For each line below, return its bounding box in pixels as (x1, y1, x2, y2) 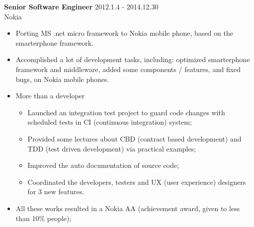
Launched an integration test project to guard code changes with (27, 107, 225, 117)
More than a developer (15, 90, 85, 101)
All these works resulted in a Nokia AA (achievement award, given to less (15, 203, 240, 213)
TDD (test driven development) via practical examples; (27, 143, 196, 153)
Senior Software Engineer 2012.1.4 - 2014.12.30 (4, 1, 159, 11)
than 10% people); (15, 213, 72, 223)
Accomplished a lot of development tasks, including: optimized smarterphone (15, 54, 250, 65)
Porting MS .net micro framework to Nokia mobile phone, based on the (15, 28, 233, 38)
